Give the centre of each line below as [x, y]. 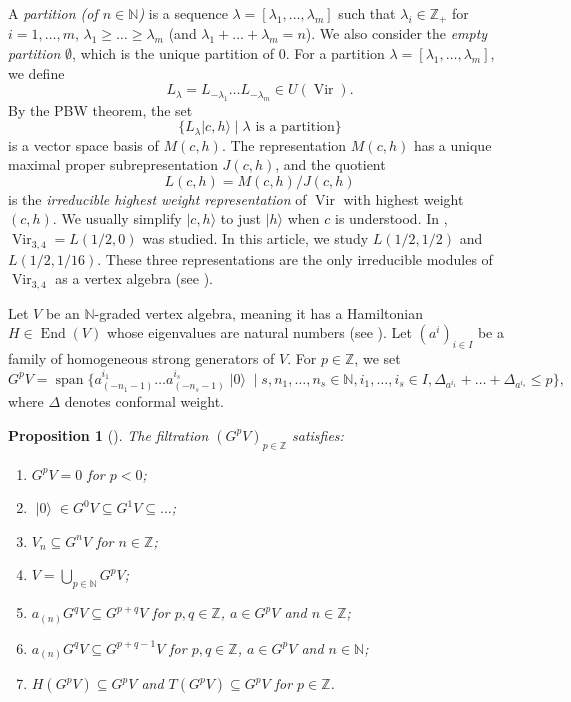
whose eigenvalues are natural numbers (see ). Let [259, 332]
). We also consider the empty [396, 33]
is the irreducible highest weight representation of [157, 198]
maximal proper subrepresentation [113, 164]
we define [36, 72]
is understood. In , [391, 218]
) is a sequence [183, 13]
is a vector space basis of [83, 144]
